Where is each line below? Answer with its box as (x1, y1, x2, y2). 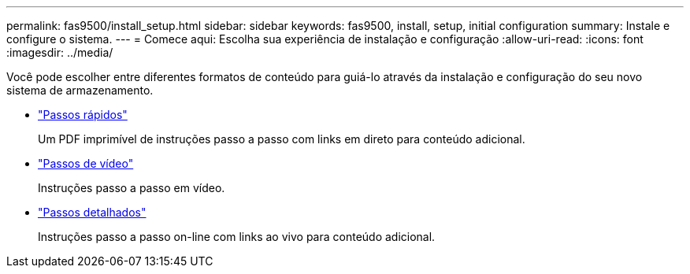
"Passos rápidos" (38, 108, 128, 121)
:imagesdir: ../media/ (6, 46, 113, 59)
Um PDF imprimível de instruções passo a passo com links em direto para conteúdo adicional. (38, 132, 525, 146)
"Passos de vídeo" (38, 157, 134, 170)
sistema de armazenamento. (6, 83, 154, 97)
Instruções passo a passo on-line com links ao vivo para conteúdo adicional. (38, 230, 436, 243)
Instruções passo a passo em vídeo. (38, 181, 225, 194)
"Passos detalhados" (38, 205, 147, 219)
